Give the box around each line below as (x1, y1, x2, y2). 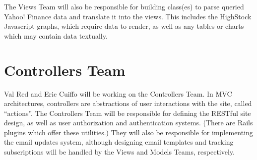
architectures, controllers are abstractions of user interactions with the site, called (4, 98, 252, 108)
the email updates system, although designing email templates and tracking (4, 137, 234, 147)
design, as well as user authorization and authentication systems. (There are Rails (4, 117, 253, 128)
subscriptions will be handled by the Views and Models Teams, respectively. (4, 147, 235, 157)
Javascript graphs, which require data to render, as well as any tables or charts (4, 21, 244, 31)
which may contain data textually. (4, 30, 108, 41)
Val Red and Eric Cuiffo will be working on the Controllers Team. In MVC (4, 88, 232, 99)
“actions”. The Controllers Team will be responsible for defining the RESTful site (4, 107, 251, 118)
